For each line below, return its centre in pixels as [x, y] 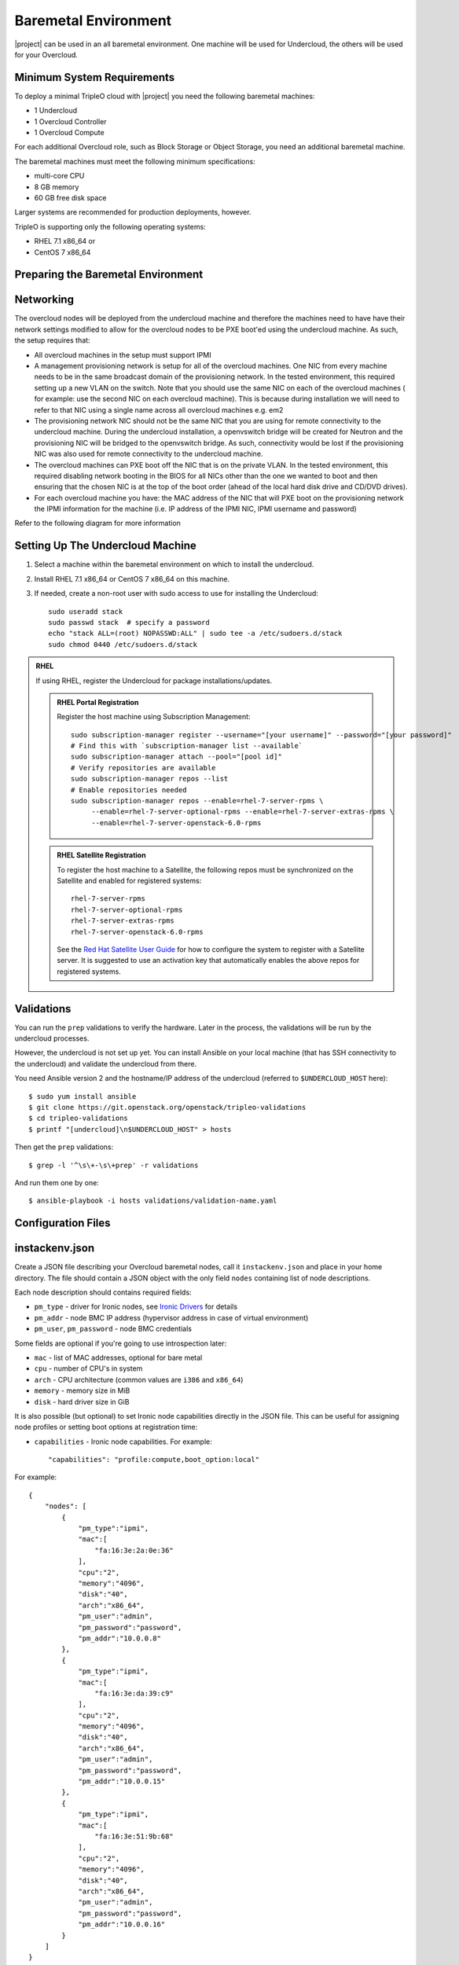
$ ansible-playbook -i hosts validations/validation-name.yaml [153, 1201]
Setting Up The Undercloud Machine [105, 546]
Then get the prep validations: [64, 1147]
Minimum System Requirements [95, 77]
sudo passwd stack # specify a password [129, 622]
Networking [44, 300]
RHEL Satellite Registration [101, 855]
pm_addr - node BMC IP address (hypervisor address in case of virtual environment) [171, 1317]
